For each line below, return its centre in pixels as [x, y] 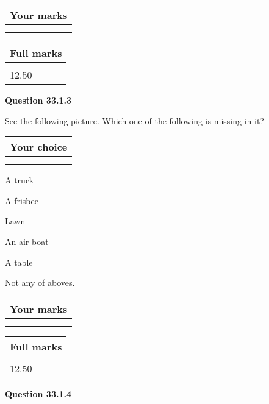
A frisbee [22, 200]
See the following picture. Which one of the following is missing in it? [134, 120]
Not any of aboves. [40, 282]
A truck [20, 180]
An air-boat [27, 241]
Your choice [39, 147]
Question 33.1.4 [38, 393]
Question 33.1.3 [38, 100]
